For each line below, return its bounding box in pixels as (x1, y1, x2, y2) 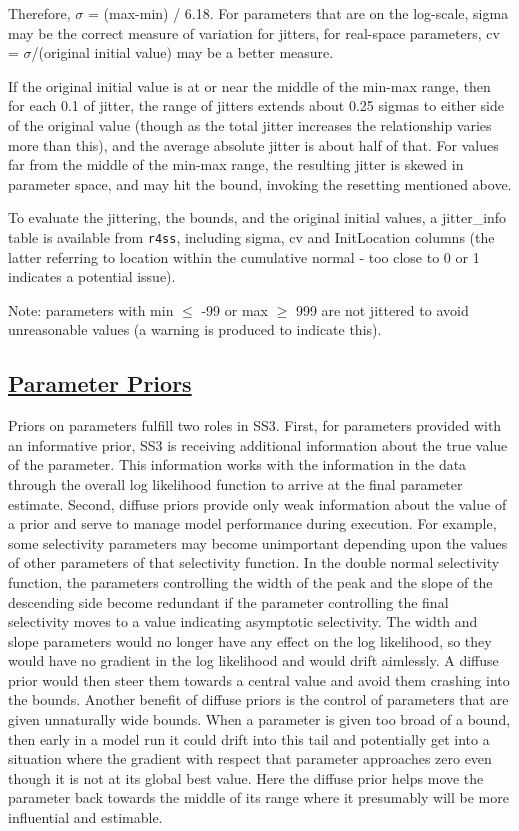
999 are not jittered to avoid (295, 299, 469, 320)
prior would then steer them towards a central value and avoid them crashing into (8, 669, 510, 690)
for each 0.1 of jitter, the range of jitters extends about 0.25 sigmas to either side (8, 95, 505, 116)
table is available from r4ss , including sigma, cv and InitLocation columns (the (8, 226, 495, 247)
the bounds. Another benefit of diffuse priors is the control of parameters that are (8, 689, 509, 710)
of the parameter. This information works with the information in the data (8, 454, 467, 475)
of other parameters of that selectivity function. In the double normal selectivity (8, 552, 500, 573)
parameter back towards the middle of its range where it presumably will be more (8, 787, 509, 808)
